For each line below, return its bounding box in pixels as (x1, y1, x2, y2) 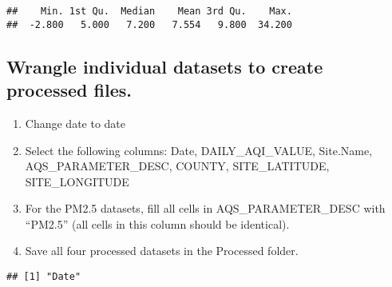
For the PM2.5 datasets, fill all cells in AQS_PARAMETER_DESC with (25, 200, 386, 217)
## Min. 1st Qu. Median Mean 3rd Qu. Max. (6, 6, 292, 17)
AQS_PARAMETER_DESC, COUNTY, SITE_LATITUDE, (25, 157, 330, 174)
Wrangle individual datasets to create (6, 54, 323, 78)
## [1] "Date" (6, 271, 81, 283)
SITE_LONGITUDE (25, 173, 129, 189)
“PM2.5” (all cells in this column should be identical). (25, 215, 290, 232)
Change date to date (25, 114, 126, 131)
